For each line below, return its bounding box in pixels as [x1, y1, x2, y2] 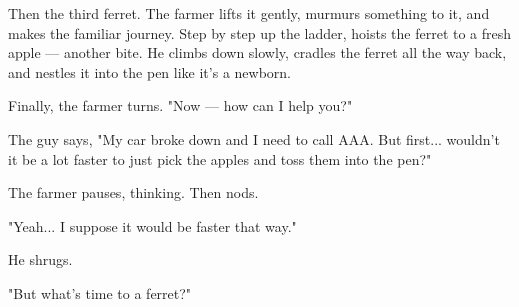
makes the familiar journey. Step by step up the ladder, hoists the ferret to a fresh [8, 22, 512, 43]
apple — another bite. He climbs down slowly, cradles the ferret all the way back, [8, 42, 507, 63]
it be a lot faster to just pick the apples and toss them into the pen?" [8, 148, 432, 169]
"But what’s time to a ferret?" [8, 282, 192, 303]
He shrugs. [8, 249, 73, 270]
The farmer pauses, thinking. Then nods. [8, 182, 259, 203]
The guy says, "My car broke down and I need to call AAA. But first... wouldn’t [8, 128, 500, 149]
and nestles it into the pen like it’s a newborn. [8, 61, 291, 82]
